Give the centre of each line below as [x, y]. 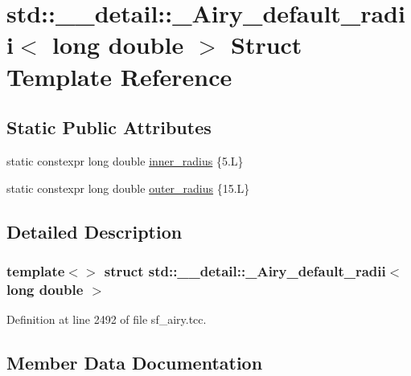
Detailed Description [95, 231]
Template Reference [119, 76]
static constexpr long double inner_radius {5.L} [125, 160]
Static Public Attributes [109, 127]
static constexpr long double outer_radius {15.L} [128, 188]
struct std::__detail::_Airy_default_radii [245, 270]
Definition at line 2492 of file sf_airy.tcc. [107, 319]
